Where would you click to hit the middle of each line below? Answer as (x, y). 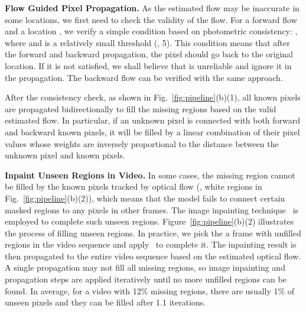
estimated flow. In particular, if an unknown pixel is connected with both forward (153, 120)
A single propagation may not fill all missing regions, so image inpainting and (145, 267)
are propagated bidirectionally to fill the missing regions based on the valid (141, 108)
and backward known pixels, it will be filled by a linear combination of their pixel (152, 131)
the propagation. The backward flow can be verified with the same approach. (144, 77)
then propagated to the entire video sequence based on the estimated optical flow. (153, 256)
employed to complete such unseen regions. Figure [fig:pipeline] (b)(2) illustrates (149, 221)
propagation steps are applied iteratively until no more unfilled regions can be (146, 279)
